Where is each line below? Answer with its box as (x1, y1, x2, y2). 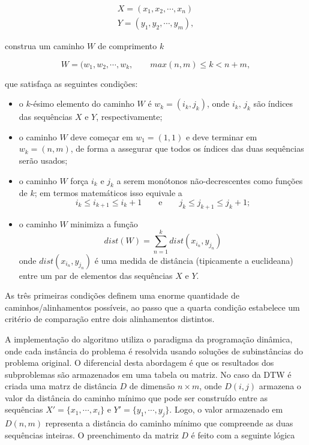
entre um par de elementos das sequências (19, 269, 173, 281)
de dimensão (129, 380, 175, 392)
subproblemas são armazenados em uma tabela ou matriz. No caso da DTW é (5, 368, 292, 380)
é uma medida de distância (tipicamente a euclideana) (94, 254, 293, 266)
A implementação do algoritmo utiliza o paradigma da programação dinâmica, (5, 332, 293, 345)
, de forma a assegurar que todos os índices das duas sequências (70, 142, 304, 155)
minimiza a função (70, 217, 138, 230)
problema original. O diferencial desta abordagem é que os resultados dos (5, 356, 274, 369)
